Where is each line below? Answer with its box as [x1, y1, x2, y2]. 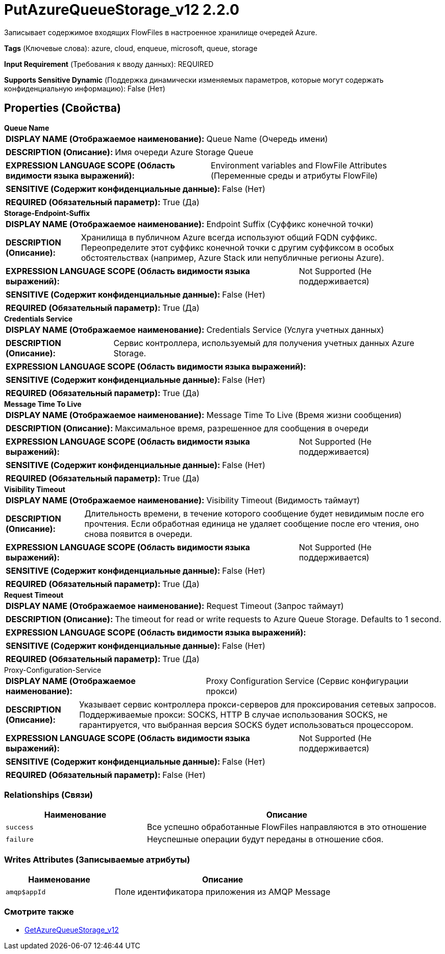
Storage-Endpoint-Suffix [4, 208, 90, 217]
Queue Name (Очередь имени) [206, 133, 328, 144]
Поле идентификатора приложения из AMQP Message [115, 887, 331, 897]
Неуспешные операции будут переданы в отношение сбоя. [146, 834, 384, 845]
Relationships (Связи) [4, 789, 93, 800]
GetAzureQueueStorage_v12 [24, 925, 119, 934]
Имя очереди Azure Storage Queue [115, 146, 254, 157]
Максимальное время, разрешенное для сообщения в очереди [115, 423, 368, 433]
